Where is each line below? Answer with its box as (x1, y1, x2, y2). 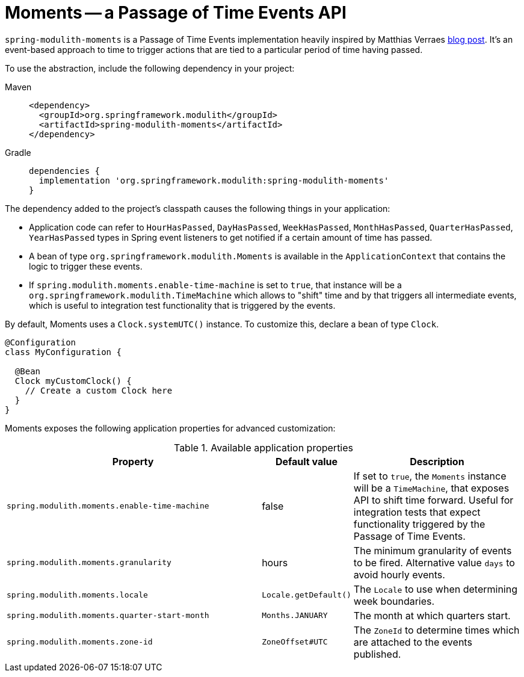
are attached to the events (353, 635, 472, 648)
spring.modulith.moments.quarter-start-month (7, 611, 209, 620)
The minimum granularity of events (353, 544, 512, 557)
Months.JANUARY (262, 611, 328, 620)
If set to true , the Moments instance (353, 469, 507, 482)
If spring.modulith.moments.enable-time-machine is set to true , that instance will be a (29, 279, 402, 290)
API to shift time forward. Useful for (353, 493, 514, 506)
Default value (275, 455, 338, 468)
